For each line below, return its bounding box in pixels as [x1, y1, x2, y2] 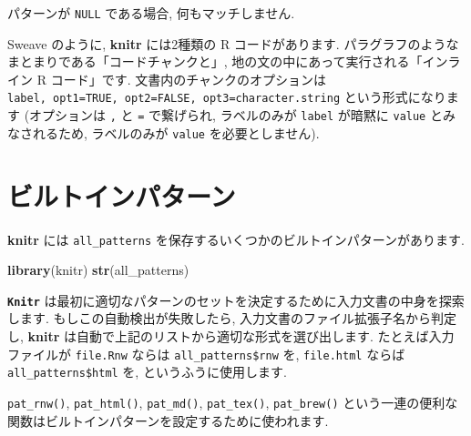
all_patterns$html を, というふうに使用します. [7, 362, 287, 381]
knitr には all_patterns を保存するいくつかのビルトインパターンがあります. [7, 229, 465, 248]
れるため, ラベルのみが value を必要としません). [32, 123, 320, 142]
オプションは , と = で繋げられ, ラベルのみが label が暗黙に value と [29, 106, 443, 125]
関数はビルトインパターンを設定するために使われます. [7, 411, 329, 430]
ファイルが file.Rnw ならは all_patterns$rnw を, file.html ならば [7, 344, 405, 363]
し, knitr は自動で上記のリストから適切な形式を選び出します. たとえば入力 [7, 327, 455, 346]
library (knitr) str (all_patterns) [7, 260, 189, 279]
